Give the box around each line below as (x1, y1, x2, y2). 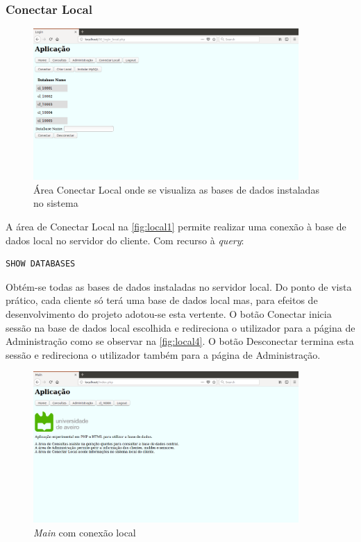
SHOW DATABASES (6, 259, 76, 269)
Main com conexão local (33, 525, 136, 539)
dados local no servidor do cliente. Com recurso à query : (6, 232, 244, 247)
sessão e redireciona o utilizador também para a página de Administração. (6, 347, 321, 362)
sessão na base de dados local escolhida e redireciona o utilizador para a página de (6, 320, 355, 334)
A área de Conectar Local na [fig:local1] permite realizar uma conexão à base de (6, 219, 346, 233)
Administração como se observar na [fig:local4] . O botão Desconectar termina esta (6, 334, 354, 348)
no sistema (33, 196, 78, 210)
